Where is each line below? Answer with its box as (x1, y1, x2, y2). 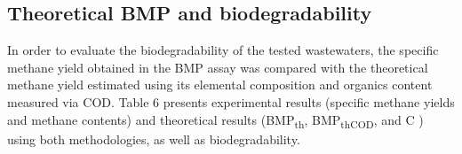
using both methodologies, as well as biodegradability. (7, 129, 300, 148)
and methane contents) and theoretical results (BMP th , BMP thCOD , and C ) (7, 110, 424, 131)
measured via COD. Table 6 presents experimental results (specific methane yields (7, 92, 455, 111)
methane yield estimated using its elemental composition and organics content (7, 75, 433, 94)
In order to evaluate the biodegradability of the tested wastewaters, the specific (7, 41, 439, 59)
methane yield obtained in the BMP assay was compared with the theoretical (7, 58, 428, 76)
